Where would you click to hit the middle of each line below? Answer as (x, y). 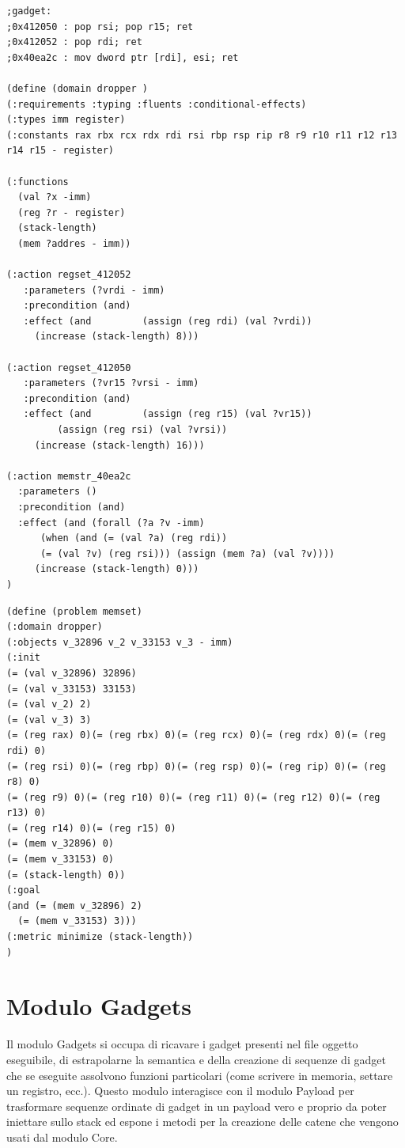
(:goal (23, 890)
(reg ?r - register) (72, 212)
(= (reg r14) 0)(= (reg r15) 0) (91, 828)
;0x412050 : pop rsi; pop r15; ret (100, 27)
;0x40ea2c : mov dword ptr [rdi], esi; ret (123, 57)
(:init (23, 658)
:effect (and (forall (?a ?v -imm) (111, 523)
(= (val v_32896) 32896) (72, 673)
